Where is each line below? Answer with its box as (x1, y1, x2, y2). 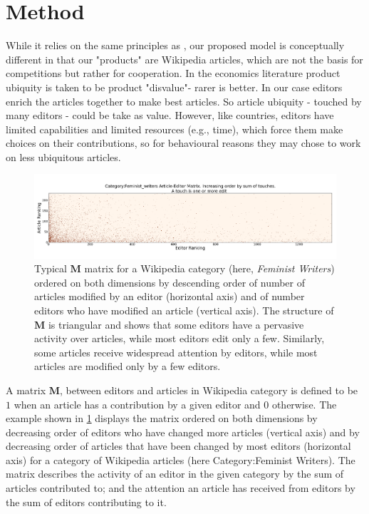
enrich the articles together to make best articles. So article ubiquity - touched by (6, 93, 362, 108)
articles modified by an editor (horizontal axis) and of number (34, 289, 305, 304)
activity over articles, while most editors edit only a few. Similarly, (34, 331, 325, 346)
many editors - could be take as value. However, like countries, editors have (6, 108, 334, 123)
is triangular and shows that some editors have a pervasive (48, 317, 304, 331)
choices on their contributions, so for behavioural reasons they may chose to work (6, 135, 361, 150)
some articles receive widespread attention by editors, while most (34, 344, 318, 359)
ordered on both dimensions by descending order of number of (34, 274, 306, 289)
